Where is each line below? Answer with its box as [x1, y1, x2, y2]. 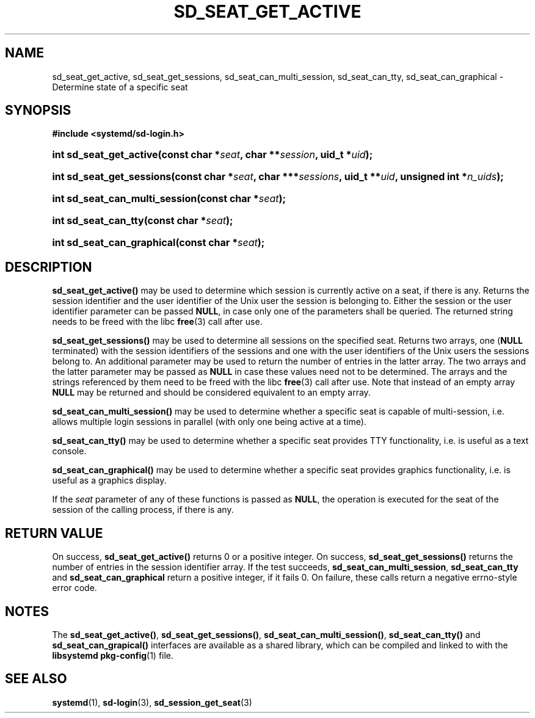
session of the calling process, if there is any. [52, 504, 234, 515]
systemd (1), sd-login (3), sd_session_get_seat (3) [52, 697, 252, 708]
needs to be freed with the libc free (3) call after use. [52, 316, 263, 327]
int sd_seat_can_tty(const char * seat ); [52, 214, 233, 227]
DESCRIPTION [5, 259, 92, 275]
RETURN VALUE [5, 525, 103, 541]
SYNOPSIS [5, 103, 71, 118]
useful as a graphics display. [52, 475, 167, 486]
